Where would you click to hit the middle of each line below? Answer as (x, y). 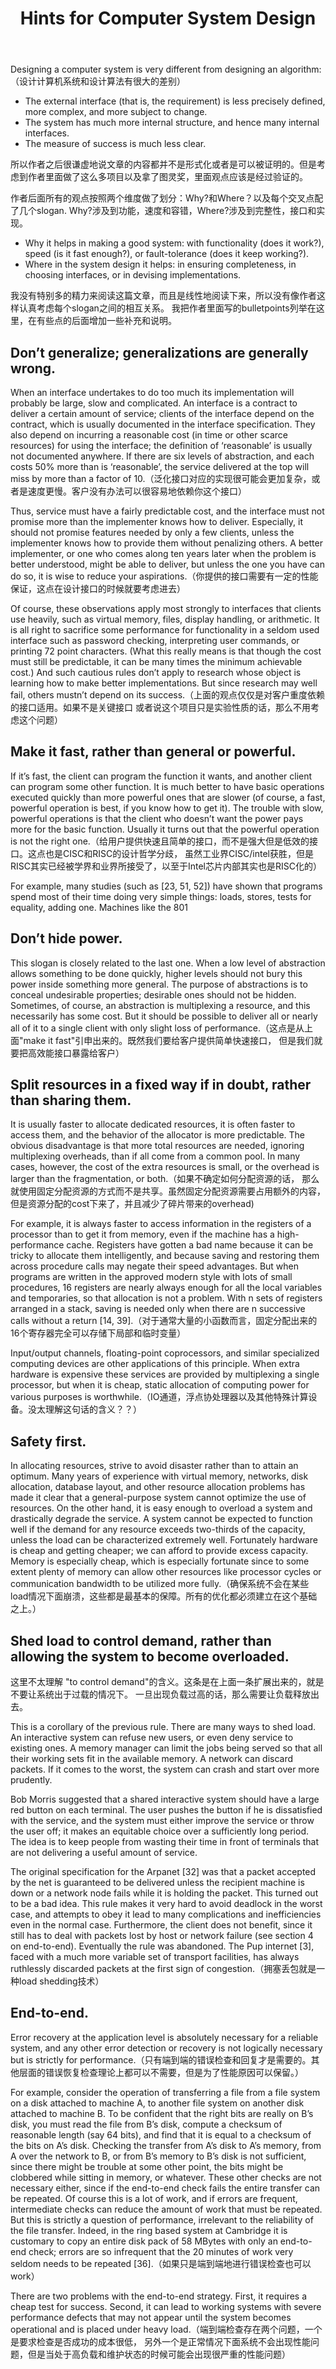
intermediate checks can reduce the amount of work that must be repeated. (166, 2209)
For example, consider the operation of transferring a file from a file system (165, 2092)
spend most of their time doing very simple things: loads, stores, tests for (161, 896)
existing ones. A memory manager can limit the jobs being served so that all (166, 1748)
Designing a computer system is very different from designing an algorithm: (166, 69)
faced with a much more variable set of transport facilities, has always (155, 1957)
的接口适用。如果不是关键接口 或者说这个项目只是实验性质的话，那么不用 (160, 707)
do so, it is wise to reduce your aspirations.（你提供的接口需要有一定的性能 (164, 576)
